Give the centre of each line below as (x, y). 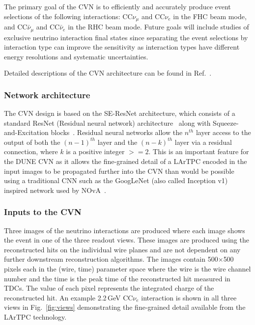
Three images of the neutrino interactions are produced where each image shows (125, 230)
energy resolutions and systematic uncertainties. (76, 56)
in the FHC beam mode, (210, 16)
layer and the (117, 142)
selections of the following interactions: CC (68, 16)
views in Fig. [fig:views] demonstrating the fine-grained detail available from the (125, 307)
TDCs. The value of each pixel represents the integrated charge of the (109, 288)
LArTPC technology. (35, 317)
